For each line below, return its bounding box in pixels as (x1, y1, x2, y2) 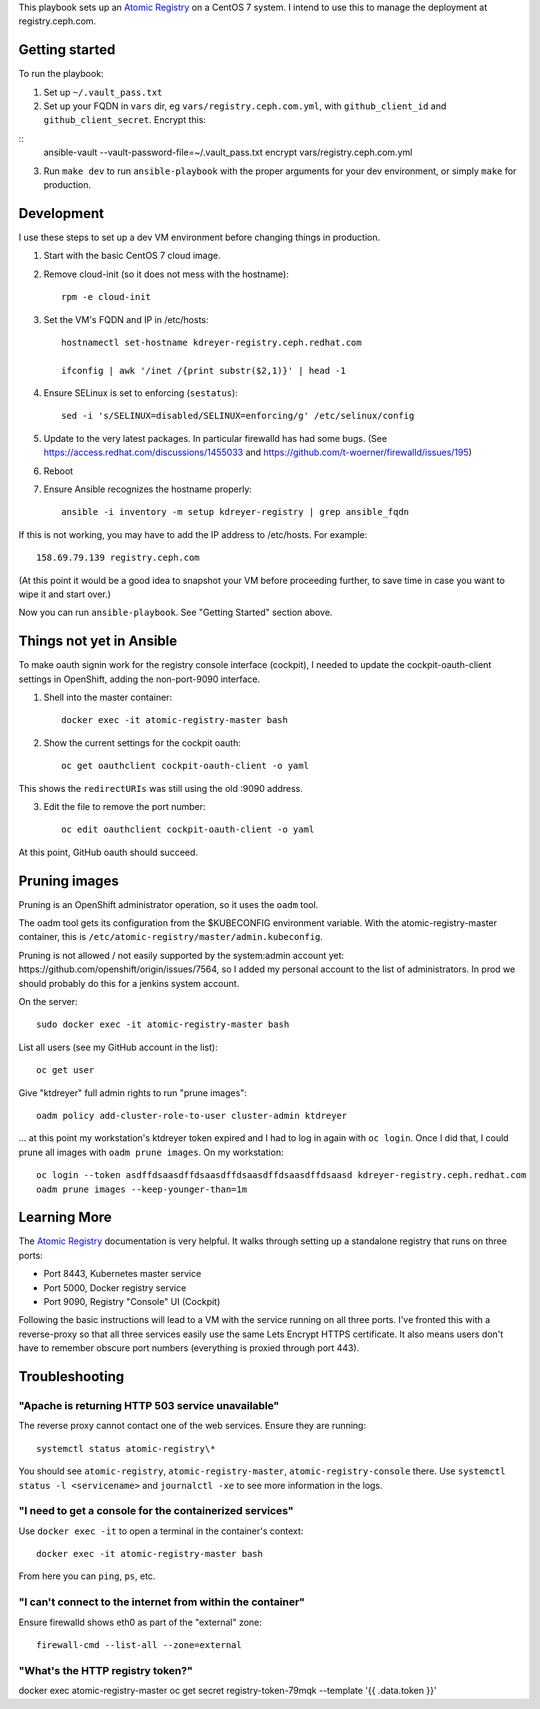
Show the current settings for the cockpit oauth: (43, 736, 242, 749)
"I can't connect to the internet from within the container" (18, 1595, 305, 1609)
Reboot (43, 465, 74, 477)
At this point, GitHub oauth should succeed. (18, 846, 199, 858)
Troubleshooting (18, 1368, 125, 1385)
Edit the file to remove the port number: (43, 801, 206, 812)
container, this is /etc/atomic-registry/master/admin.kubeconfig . (18, 931, 324, 943)
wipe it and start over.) (18, 588, 112, 600)
